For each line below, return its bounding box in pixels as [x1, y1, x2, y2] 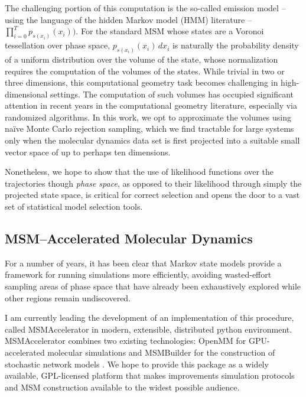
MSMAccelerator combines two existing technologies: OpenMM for [5, 334, 246, 347]
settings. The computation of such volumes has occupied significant [50, 87, 294, 100]
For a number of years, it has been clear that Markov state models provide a [5, 256, 282, 269]
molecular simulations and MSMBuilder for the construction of [47, 346, 275, 358]
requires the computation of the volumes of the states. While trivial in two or [5, 64, 285, 77]
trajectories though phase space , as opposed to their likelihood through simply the [5, 177, 302, 189]
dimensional [5, 87, 48, 100]
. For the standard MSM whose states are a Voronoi [76, 25, 264, 37]
